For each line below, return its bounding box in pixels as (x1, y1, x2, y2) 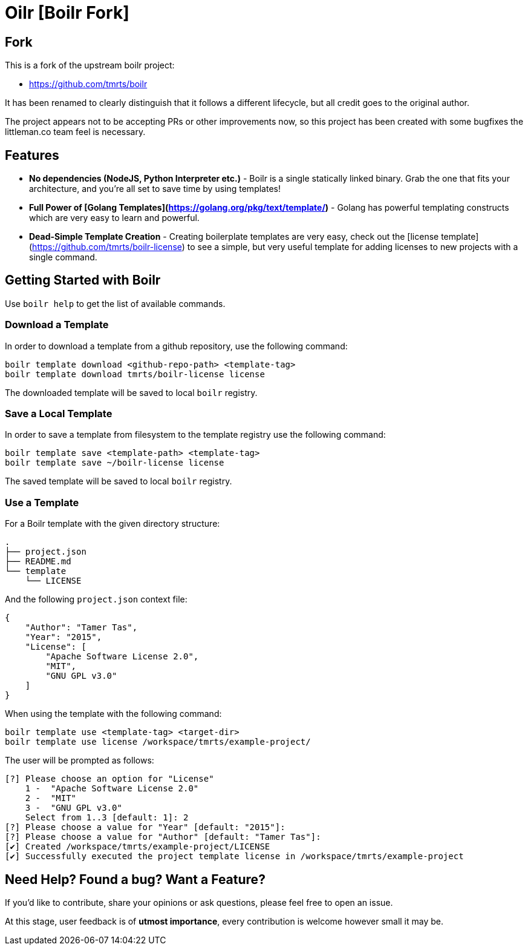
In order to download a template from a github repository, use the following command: (5, 340, 348, 351)
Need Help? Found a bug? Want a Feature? (5, 871, 266, 887)
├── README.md (5, 556, 71, 567)
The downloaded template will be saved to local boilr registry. (5, 387, 258, 398)
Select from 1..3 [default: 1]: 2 (25, 813, 189, 823)
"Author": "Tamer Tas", (25, 622, 138, 633)
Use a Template (5, 496, 79, 509)
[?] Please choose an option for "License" (5, 774, 214, 784)
